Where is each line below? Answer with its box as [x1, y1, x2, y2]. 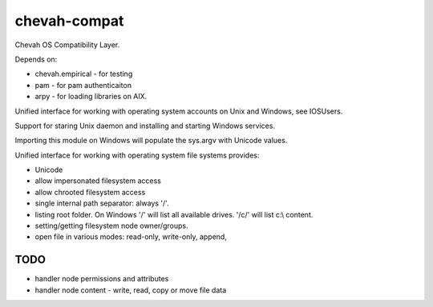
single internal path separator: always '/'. [34, 198, 169, 208]
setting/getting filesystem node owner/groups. [34, 221, 188, 231]
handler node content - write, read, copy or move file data [34, 285, 227, 295]
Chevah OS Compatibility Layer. [14, 40, 120, 50]
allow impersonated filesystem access [34, 176, 162, 185]
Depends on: [14, 54, 58, 64]
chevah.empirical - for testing [34, 69, 133, 79]
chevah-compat [14, 12, 124, 30]
